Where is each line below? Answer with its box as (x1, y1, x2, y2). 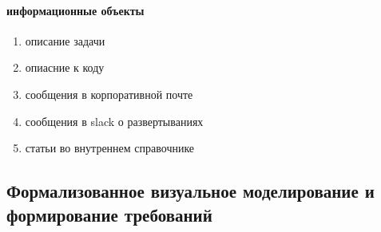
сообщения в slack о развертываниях (25, 112, 204, 129)
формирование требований (6, 202, 212, 226)
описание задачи (25, 32, 105, 49)
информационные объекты (6, 2, 145, 18)
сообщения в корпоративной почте (25, 85, 193, 102)
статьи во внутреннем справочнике (25, 140, 195, 156)
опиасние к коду (25, 59, 105, 76)
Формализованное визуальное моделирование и (6, 179, 375, 203)
